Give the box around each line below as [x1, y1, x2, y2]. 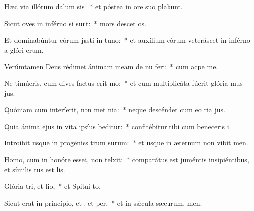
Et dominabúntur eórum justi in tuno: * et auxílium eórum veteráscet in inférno [4, 35, 250, 45]
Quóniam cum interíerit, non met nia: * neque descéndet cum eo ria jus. [4, 104, 225, 115]
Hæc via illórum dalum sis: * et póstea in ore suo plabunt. [4, 1, 183, 11]
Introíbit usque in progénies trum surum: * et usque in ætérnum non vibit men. [4, 138, 248, 148]
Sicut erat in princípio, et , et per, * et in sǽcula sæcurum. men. [4, 197, 202, 208]
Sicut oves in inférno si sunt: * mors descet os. [4, 18, 146, 28]
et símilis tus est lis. [4, 164, 65, 174]
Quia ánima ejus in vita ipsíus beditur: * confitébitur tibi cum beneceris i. [4, 121, 231, 131]
